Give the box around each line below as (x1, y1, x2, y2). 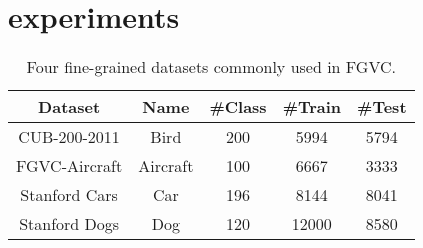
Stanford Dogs (19, 212, 120, 236)
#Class (209, 95, 267, 119)
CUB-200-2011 (18, 125, 120, 149)
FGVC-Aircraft (16, 154, 123, 178)
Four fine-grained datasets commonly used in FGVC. (26, 55, 396, 79)
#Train (282, 95, 342, 119)
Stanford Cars (20, 183, 118, 207)
